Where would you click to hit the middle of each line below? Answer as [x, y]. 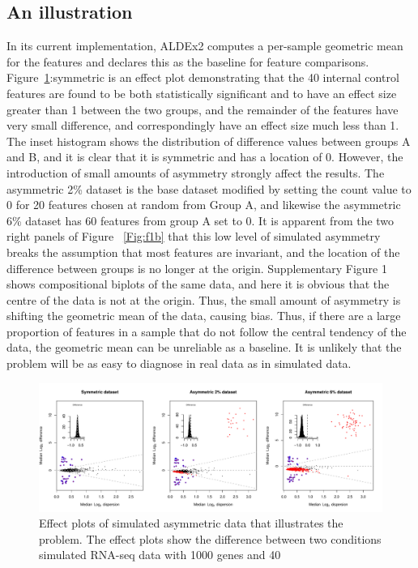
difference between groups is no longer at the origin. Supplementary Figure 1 [197, 268]
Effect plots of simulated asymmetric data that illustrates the [191, 523]
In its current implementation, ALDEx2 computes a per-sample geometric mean [205, 46]
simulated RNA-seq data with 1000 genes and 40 [160, 555]
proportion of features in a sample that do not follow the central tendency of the [207, 331]
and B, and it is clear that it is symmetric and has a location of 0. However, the [205, 157]
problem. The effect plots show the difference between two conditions [210, 538]
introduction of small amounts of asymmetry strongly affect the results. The [196, 172]
